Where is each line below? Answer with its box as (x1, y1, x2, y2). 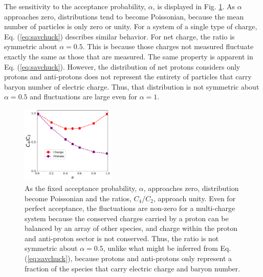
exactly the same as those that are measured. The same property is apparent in (4, 51, 253, 61)
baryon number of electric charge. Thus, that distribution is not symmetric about (4, 81, 259, 92)
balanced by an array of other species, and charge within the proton (25, 223, 238, 233)
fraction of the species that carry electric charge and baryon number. (25, 263, 240, 273)
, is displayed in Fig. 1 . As (152, 1, 235, 11)
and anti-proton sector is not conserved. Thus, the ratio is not (25, 232, 219, 243)
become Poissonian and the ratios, (25, 193, 131, 203)
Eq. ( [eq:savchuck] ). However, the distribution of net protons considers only (4, 61, 240, 72)
